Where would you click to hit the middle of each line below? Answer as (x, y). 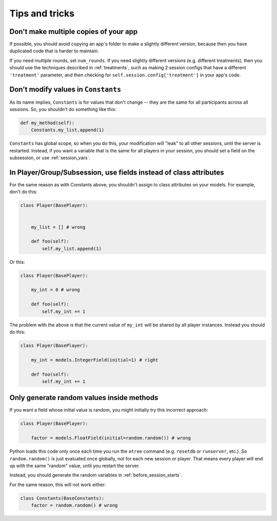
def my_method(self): (47, 123)
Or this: (17, 262)
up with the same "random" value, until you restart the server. (75, 466)
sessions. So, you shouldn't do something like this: (63, 109)
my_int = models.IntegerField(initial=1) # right (95, 360)
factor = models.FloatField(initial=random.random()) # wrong (111, 438)
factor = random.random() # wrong (74, 505)
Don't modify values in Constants (65, 90)
